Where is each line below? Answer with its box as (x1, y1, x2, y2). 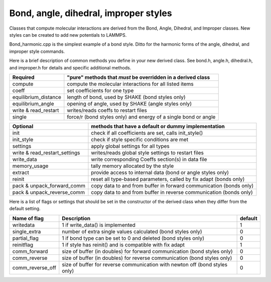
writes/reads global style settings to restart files (91, 149, 204, 156)
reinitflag (12, 241, 34, 248)
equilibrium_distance (12, 93, 61, 101)
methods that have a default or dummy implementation (91, 123, 225, 130)
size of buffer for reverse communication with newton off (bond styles (62, 261, 228, 268)
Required (12, 73, 35, 80)
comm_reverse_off (12, 264, 57, 271)
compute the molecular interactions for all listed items (67, 80, 194, 87)
